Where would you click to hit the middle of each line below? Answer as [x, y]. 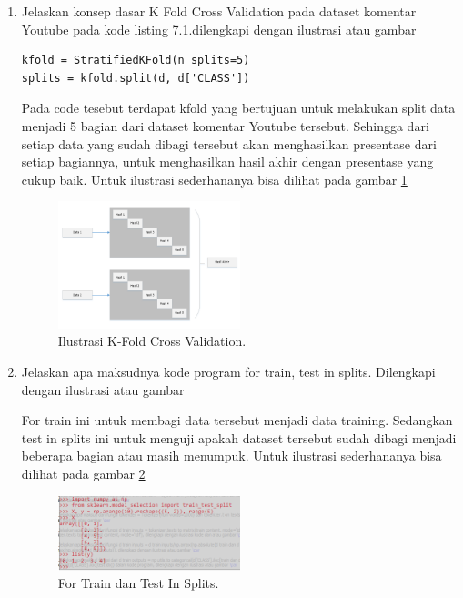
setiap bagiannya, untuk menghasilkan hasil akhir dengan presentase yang [227, 162]
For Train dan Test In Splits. [138, 583]
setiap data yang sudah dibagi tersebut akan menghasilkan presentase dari [229, 143]
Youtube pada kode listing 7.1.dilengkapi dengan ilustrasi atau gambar [219, 29]
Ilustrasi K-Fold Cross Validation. [152, 341]
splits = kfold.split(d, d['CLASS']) [136, 78]
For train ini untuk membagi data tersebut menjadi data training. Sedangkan [237, 420]
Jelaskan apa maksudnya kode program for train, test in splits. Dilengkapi [228, 371]
